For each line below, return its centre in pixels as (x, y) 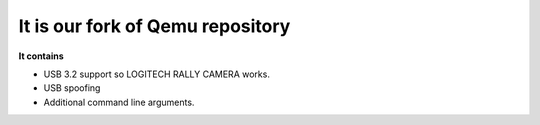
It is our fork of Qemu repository (154, 26)
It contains (41, 56)
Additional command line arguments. (119, 102)
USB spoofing (72, 88)
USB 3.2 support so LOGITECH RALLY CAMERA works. (156, 74)
